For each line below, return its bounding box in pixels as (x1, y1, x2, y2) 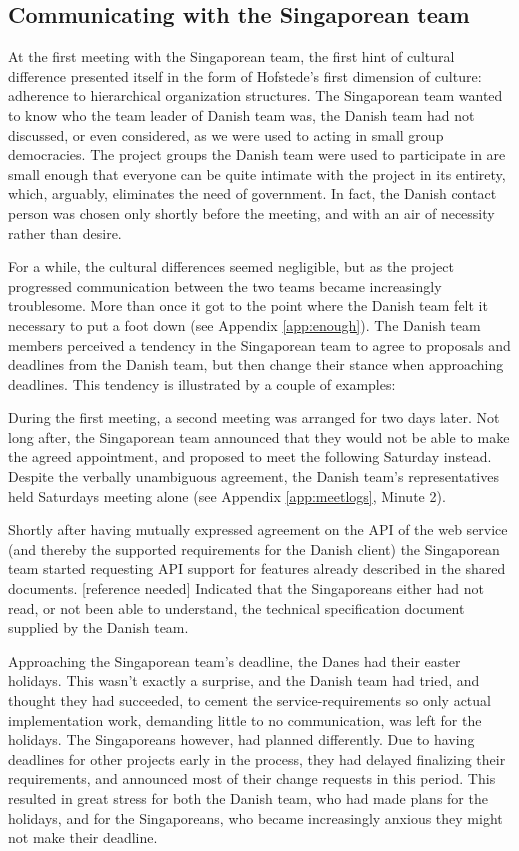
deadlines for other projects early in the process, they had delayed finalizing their (8, 748, 506, 769)
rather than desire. (8, 222, 122, 243)
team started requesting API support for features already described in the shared (8, 558, 506, 579)
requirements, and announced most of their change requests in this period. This (8, 768, 496, 789)
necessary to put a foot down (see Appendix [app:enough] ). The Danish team (8, 314, 481, 335)
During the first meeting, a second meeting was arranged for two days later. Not (8, 407, 500, 428)
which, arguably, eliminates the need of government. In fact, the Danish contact (8, 183, 497, 204)
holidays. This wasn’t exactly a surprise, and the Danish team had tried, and (8, 670, 480, 691)
